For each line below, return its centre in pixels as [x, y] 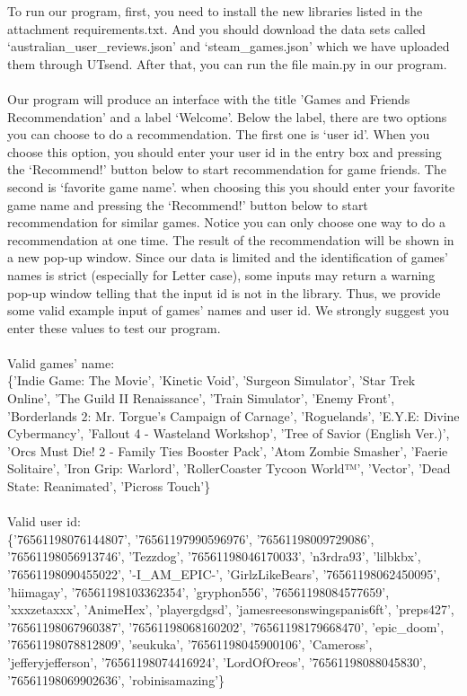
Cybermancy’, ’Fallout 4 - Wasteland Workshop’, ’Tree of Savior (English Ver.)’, [229, 433]
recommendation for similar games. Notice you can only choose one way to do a [226, 222]
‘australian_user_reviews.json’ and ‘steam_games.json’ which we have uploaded [229, 46]
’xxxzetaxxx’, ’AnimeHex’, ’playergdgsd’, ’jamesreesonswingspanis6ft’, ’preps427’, [231, 609]
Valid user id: [44, 521]
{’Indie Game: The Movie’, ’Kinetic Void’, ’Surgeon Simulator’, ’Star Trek [211, 380]
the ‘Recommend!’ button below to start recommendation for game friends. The [227, 169]
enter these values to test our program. [114, 327]
